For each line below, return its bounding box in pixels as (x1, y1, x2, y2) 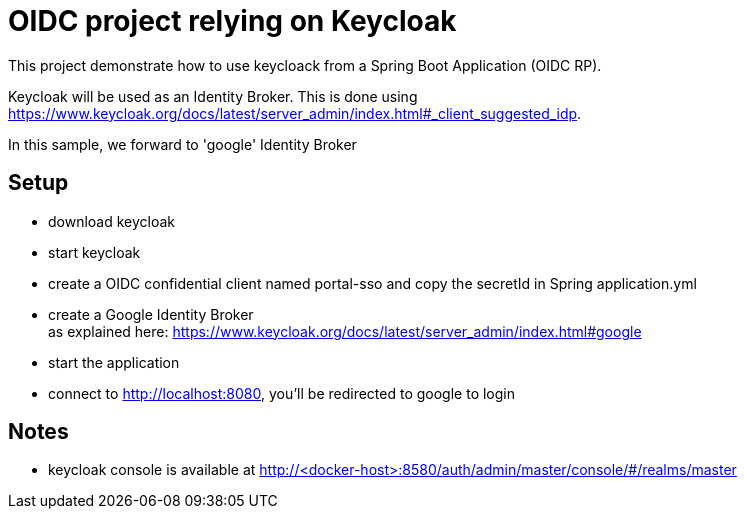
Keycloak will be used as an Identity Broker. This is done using (8, 87, 418, 105)
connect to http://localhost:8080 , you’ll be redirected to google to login (48, 384, 516, 402)
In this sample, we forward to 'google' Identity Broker (8, 135, 357, 153)
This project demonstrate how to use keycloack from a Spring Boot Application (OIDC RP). (8, 56, 602, 74)
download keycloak (48, 212, 176, 230)
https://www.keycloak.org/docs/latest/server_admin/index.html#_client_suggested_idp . (8, 104, 582, 122)
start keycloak (48, 243, 141, 261)
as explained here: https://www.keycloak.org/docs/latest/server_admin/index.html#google (48, 322, 642, 340)
